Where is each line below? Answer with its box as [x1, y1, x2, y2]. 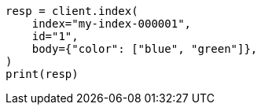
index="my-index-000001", [31, 17, 192, 30]
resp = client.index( [6, 5, 138, 17]
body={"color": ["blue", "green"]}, [31, 43, 258, 55]
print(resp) [6, 68, 79, 80]
